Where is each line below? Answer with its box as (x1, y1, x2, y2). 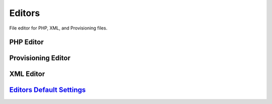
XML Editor (9, 70, 45, 78)
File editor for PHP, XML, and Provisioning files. (9, 25, 108, 31)
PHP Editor (9, 38, 44, 46)
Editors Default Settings (9, 85, 86, 94)
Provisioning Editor (9, 54, 71, 62)
